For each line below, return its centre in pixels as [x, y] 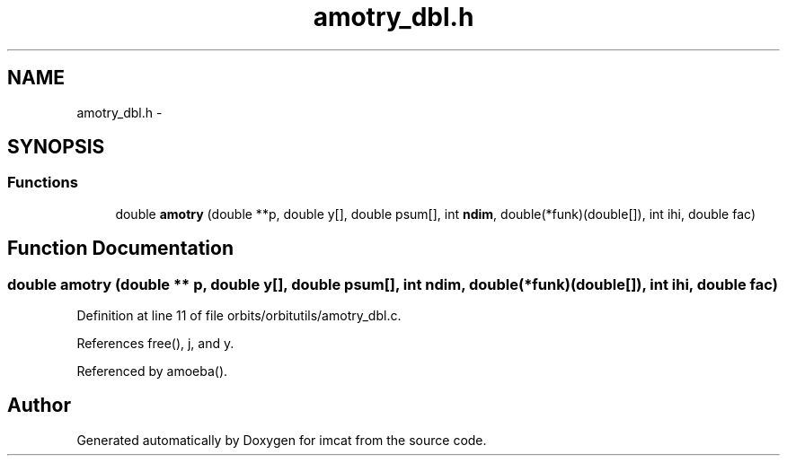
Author [39, 406]
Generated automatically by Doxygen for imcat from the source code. [282, 440]
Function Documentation [120, 249]
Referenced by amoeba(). [152, 371]
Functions [43, 183]
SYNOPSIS [56, 147]
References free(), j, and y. [155, 344]
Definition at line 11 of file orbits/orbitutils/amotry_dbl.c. [239, 316]
